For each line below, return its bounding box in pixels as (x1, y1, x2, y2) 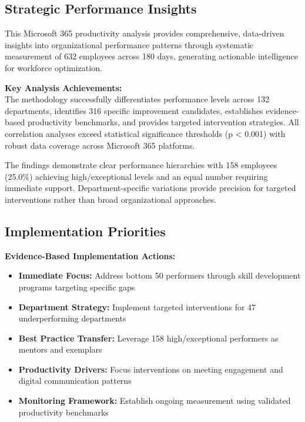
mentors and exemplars (18, 343, 102, 356)
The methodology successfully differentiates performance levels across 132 (5, 93, 270, 105)
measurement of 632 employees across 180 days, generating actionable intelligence (5, 50, 298, 62)
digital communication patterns (18, 374, 132, 387)
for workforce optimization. (5, 61, 102, 73)
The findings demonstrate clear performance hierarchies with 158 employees (5, 159, 277, 171)
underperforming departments (18, 312, 126, 324)
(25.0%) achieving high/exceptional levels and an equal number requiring (5, 170, 268, 182)
